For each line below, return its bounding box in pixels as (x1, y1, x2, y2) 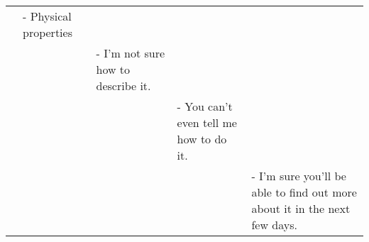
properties (23, 24, 72, 40)
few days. (251, 216, 297, 233)
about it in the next (251, 200, 351, 216)
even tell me (177, 114, 237, 131)
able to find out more (251, 184, 357, 200)
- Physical (23, 8, 72, 24)
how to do (177, 131, 227, 147)
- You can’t (177, 98, 233, 114)
